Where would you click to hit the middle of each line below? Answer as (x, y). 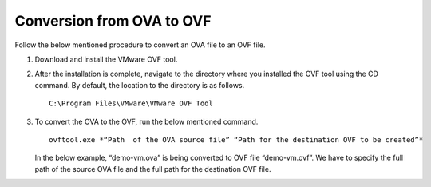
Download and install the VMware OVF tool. (106, 59)
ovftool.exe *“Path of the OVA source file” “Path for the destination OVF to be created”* (236, 139)
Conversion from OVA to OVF (113, 21)
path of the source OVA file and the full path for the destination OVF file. (153, 169)
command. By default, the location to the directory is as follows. (140, 85)
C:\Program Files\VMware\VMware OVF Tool (131, 103)
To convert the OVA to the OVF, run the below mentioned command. (146, 121)
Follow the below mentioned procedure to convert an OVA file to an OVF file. (140, 45)
